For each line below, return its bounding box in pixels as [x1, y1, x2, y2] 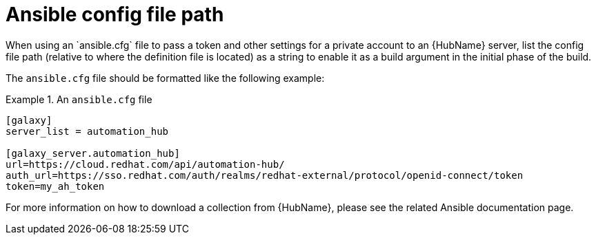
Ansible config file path [6, 3, 224, 26]
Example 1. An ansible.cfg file [6, 93, 152, 105]
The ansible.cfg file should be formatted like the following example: [6, 72, 325, 84]
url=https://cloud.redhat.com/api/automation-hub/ [6, 158, 285, 170]
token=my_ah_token [6, 180, 105, 192]
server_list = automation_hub [6, 125, 169, 137]
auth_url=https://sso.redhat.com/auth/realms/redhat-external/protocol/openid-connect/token [6, 169, 524, 181]
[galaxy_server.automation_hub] [6, 147, 180, 159]
